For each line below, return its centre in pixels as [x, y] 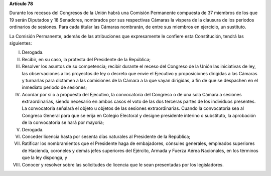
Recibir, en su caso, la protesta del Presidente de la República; [86, 59]
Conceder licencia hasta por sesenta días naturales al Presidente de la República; [106, 137]
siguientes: [21, 43]
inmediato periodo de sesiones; [54, 87]
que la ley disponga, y [45, 157]
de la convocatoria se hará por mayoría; [63, 122]
